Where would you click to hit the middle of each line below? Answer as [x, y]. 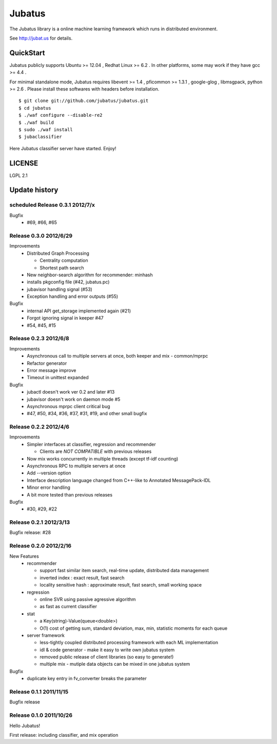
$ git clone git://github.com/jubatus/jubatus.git [84, 101]
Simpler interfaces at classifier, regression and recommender [91, 444]
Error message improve [52, 370]
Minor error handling [48, 488]
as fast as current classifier [68, 607]
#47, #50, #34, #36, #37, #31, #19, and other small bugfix [87, 414]
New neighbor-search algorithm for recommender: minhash [90, 275]
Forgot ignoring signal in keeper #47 [65, 318]
